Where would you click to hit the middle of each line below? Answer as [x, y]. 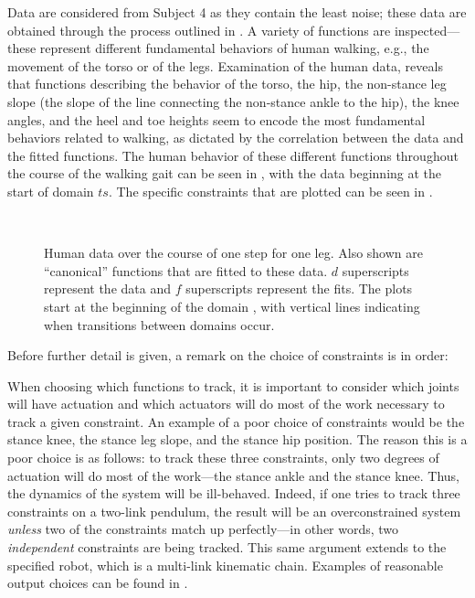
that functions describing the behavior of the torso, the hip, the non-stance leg [227, 84]
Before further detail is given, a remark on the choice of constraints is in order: [228, 355]
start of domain [51, 191]
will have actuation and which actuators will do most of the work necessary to [226, 404]
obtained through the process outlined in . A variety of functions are [199, 30]
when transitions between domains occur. [159, 324]
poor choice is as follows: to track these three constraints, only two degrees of [223, 458]
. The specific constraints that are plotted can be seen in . [270, 191]
